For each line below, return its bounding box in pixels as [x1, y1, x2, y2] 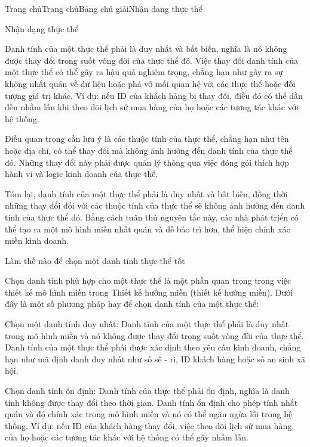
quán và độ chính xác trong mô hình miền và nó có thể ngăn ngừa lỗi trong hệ [5, 408, 293, 420]
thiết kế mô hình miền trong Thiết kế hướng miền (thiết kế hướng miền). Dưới [5, 285, 293, 298]
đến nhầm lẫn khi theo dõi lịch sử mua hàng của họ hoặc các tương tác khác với [5, 101, 299, 113]
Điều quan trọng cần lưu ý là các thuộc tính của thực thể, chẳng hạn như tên [5, 132, 289, 145]
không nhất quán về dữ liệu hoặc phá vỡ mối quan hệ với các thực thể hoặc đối [5, 77, 296, 89]
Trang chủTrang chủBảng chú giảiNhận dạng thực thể [5, 2, 202, 14]
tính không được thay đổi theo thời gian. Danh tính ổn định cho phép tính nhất [5, 396, 298, 408]
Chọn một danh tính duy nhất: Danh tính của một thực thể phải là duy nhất [5, 318, 289, 330]
